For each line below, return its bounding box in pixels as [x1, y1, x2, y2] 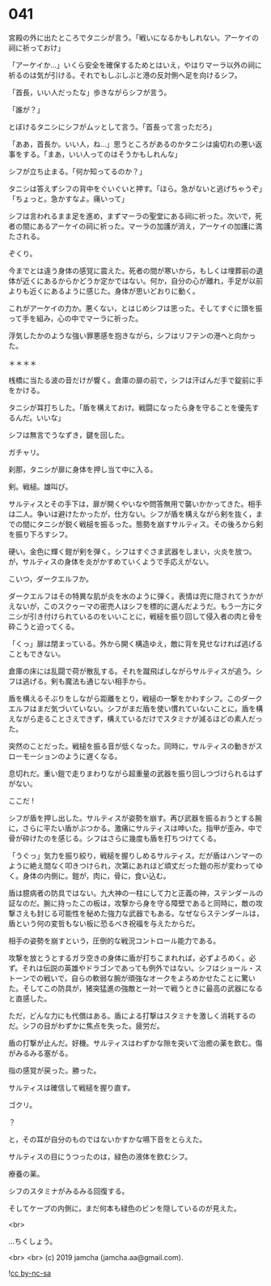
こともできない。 [8, 649, 66, 658]
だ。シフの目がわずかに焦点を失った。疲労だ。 [8, 1021, 164, 1031]
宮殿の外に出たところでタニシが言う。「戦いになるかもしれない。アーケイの [8, 32, 260, 42]
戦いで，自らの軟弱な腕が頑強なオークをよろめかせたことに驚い [43, 973, 256, 983]
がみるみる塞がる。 [8, 1048, 73, 1058]
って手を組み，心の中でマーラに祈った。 [8, 313, 143, 323]
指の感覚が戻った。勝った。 [8, 1065, 101, 1075]
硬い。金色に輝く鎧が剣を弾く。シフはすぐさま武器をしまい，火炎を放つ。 [8, 547, 256, 556]
